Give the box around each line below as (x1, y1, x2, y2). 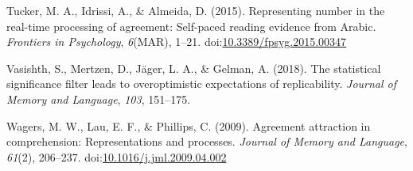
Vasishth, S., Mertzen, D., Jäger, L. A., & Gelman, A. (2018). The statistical (6, 59, 381, 76)
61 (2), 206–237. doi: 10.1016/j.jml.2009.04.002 (6, 148, 227, 165)
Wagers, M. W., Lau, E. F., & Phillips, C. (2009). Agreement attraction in (6, 117, 371, 134)
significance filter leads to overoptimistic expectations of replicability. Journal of (6, 75, 397, 92)
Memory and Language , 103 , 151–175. (6, 90, 191, 107)
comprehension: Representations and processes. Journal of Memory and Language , (6, 133, 407, 150)
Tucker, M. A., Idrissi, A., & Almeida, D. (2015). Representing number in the (6, 2, 385, 18)
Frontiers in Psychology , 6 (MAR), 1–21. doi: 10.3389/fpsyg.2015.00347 (6, 33, 347, 50)
